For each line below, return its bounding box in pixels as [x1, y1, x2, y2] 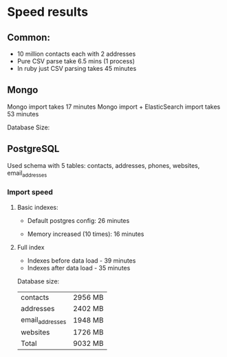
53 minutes [7, 109, 39, 118]
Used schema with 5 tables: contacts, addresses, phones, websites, [7, 161, 200, 169]
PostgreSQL [7, 143, 60, 155]
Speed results [7, 4, 88, 20]
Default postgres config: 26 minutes [27, 216, 130, 224]
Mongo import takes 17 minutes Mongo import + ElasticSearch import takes [7, 102, 221, 111]
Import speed [7, 187, 53, 197]
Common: [7, 32, 50, 43]
